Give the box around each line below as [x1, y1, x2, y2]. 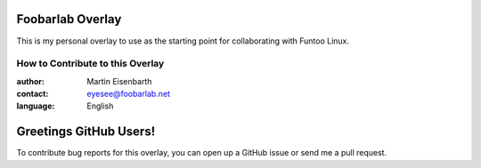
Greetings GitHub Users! [16, 124, 156, 140]
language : [16, 100, 55, 111]
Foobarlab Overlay [16, 12, 122, 27]
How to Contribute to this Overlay [16, 58, 165, 70]
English [86, 100, 114, 111]
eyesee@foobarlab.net [86, 89, 171, 100]
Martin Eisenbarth [86, 76, 152, 86]
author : [16, 76, 45, 86]
